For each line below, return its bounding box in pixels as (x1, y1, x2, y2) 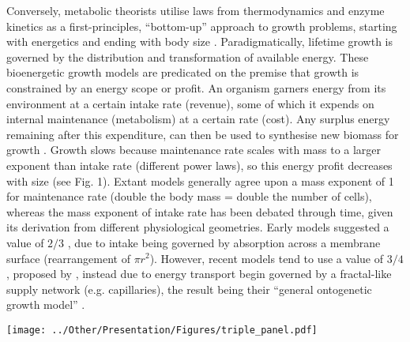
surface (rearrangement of (6, 250, 130, 266)
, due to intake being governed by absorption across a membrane (67, 234, 381, 250)
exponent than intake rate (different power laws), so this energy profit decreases (6, 156, 393, 173)
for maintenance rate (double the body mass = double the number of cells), (6, 188, 372, 205)
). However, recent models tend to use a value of (149, 250, 383, 266)
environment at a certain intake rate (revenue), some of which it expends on (6, 95, 374, 111)
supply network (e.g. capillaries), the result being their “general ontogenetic (6, 280, 372, 297)
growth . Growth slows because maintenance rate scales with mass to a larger (6, 141, 382, 158)
